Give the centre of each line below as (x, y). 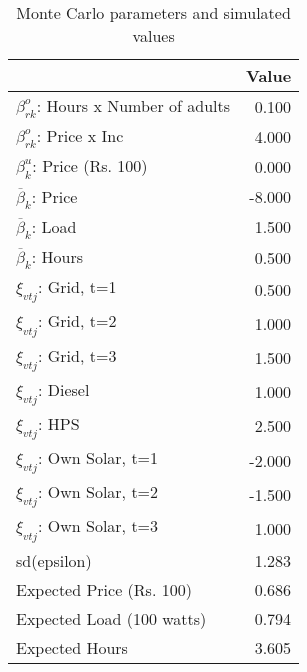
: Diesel (64, 389)
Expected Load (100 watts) (111, 618)
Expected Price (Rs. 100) (104, 589)
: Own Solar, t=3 (98, 526)
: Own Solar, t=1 (98, 458)
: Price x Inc (80, 136)
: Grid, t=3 (77, 355)
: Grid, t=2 (77, 321)
